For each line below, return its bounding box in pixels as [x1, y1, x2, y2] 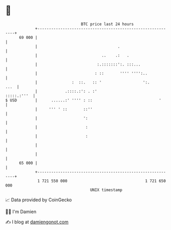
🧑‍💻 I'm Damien [5, 208, 37, 215]
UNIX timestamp [90, 187, 123, 193]
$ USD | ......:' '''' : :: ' [5, 97, 161, 103]
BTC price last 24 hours [81, 22, 134, 27]
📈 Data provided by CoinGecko [5, 197, 72, 203]
